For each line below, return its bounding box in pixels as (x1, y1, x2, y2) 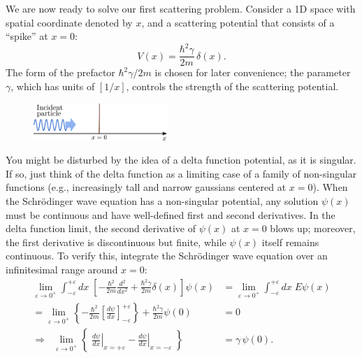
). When (312, 180, 348, 194)
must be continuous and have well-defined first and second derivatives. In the (6, 207, 335, 222)
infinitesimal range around (6, 262, 118, 276)
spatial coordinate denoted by (6, 15, 133, 29)
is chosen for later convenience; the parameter (154, 65, 351, 80)
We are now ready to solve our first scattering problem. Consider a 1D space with (6, 1, 356, 15)
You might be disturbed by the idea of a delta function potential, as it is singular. (6, 152, 356, 167)
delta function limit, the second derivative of (6, 221, 196, 236)
